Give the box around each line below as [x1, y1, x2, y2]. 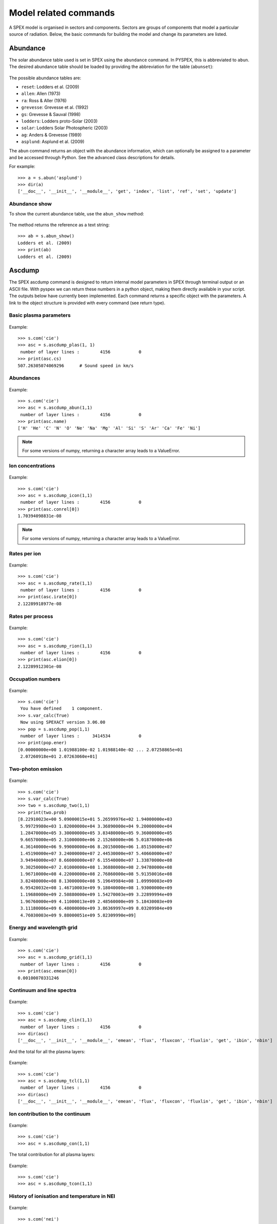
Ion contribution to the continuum [9, 1110, 91, 1117]
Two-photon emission [9, 765, 63, 772]
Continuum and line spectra [9, 987, 77, 994]
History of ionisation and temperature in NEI [9, 1193, 115, 1200]
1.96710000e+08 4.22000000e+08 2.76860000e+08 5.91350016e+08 [20, 871, 172, 877]
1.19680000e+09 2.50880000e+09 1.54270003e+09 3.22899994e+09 [20, 892, 172, 897]
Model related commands [9, 7, 115, 18]
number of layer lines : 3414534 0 [20, 733, 142, 739]
